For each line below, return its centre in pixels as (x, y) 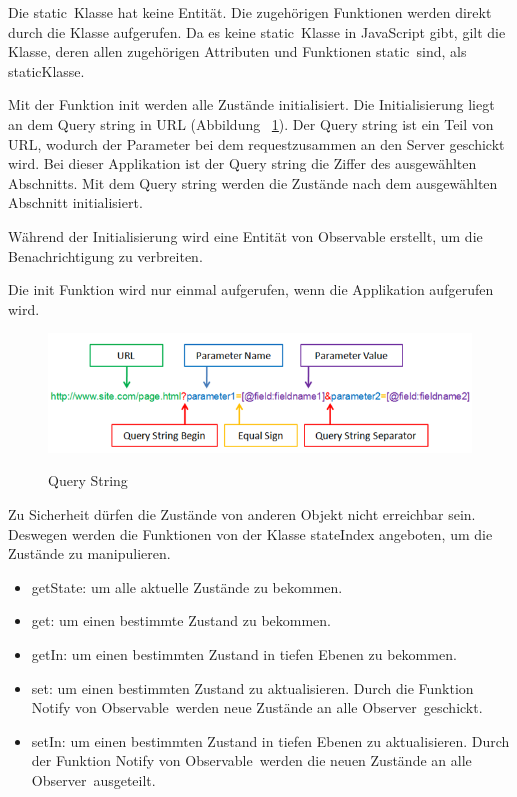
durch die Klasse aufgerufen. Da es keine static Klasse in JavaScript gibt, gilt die (257, 31)
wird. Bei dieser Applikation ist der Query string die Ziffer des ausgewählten (242, 163)
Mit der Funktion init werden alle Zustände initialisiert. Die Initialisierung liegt (251, 104)
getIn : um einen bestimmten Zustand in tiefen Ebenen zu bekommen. (244, 653)
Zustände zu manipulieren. (89, 553)
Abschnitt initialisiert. (75, 202)
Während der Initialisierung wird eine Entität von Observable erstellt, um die (245, 235)
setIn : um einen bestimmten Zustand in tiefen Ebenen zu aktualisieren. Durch (270, 740)
